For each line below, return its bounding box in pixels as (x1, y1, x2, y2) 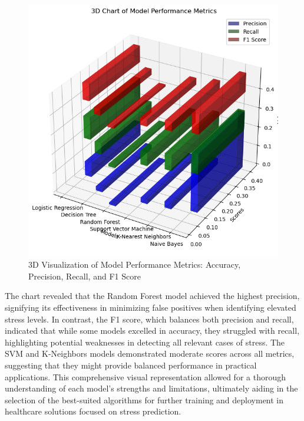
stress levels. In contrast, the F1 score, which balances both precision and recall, (5, 313, 294, 325)
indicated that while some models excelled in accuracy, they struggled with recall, (5, 324, 300, 337)
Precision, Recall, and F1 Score (28, 269, 141, 282)
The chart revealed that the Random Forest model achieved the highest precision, (5, 290, 300, 302)
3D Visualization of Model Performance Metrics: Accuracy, (28, 258, 241, 271)
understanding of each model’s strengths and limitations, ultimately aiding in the (5, 382, 298, 394)
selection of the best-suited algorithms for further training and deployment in (5, 393, 284, 406)
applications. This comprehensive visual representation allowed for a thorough (5, 370, 286, 383)
